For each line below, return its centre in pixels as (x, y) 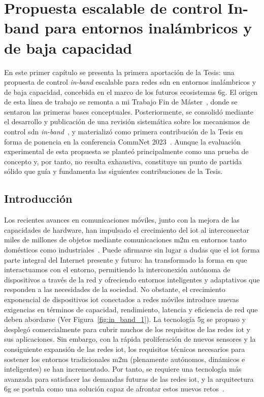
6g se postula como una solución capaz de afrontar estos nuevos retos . (114, 389)
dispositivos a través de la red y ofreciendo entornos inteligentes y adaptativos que (132, 279)
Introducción (38, 198)
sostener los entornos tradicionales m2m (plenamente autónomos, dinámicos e (125, 359)
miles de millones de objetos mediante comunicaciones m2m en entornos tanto (125, 240)
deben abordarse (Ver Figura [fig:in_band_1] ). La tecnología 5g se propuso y (125, 319)
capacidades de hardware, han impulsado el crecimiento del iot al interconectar (127, 229)
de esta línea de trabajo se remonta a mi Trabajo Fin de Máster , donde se (121, 102)
